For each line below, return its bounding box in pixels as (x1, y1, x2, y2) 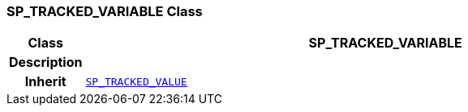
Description (9, 54, 83, 71)
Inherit (24, 73, 67, 90)
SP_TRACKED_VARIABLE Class (6, 3, 203, 19)
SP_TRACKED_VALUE (85, 75, 187, 88)
